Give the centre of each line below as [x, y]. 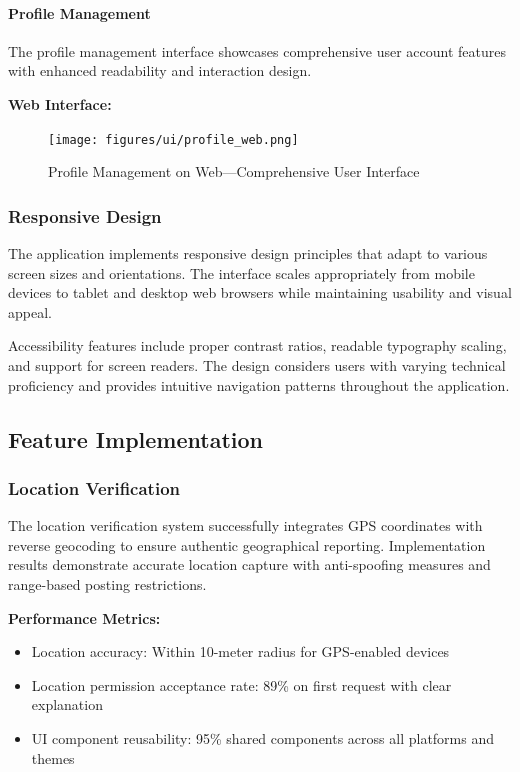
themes [53, 757]
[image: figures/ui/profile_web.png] [173, 139]
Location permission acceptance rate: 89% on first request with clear [241, 684]
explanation [67, 704]
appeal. [30, 311]
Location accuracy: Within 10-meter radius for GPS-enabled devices [240, 651]
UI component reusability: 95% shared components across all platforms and [263, 737]
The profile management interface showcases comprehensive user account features [257, 50]
